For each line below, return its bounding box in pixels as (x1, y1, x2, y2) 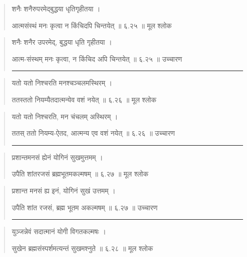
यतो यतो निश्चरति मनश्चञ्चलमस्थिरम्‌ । (11, 78, 113, 88)
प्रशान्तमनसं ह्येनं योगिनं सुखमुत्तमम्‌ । (11, 152, 103, 162)
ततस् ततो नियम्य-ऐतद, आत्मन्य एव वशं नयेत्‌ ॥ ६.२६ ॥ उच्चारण (11, 128, 175, 138)
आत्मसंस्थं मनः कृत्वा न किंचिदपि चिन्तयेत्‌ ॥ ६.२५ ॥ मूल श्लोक (11, 20, 172, 30)
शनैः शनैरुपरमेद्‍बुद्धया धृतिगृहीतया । (11, 3, 101, 13)
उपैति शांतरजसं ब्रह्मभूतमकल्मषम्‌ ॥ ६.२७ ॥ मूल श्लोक (11, 169, 149, 179)
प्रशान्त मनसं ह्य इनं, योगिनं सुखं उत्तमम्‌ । (11, 185, 116, 195)
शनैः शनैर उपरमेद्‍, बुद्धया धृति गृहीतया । (11, 37, 112, 47)
